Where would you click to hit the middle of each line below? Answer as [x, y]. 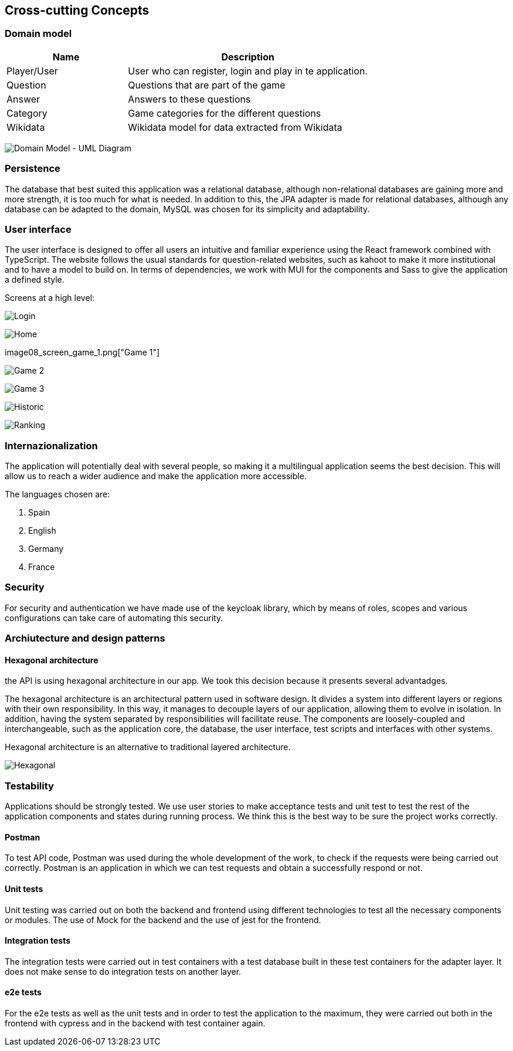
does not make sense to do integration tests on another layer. [123, 971]
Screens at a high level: [50, 298]
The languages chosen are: [57, 494]
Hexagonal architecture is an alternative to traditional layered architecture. [148, 747]
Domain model [38, 34]
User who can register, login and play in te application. [248, 71]
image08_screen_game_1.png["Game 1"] [82, 352]
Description [248, 57]
